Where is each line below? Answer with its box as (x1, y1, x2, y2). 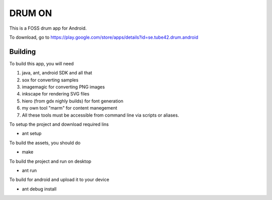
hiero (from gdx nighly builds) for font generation (22, 98, 123, 104)
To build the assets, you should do (9, 140, 81, 146)
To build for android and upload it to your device (9, 176, 109, 183)
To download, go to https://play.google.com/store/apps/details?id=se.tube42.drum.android (9, 34, 198, 40)
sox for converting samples (22, 77, 79, 83)
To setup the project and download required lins (9, 121, 109, 127)
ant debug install (22, 186, 57, 192)
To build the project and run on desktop (9, 158, 92, 164)
